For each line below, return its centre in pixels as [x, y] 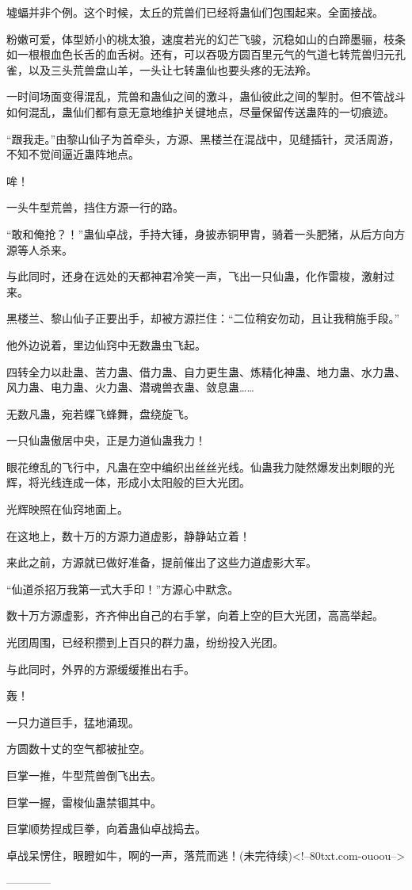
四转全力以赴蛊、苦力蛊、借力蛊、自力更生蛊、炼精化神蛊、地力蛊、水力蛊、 [206, 371]
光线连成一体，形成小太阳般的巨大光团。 [145, 482]
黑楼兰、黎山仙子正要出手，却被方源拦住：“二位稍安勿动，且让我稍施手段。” [203, 318]
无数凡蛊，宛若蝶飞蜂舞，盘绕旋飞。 [101, 413]
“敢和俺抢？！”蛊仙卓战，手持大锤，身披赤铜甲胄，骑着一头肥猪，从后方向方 [206, 233]
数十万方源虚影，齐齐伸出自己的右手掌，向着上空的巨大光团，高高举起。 [195, 615]
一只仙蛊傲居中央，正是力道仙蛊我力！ [106, 440]
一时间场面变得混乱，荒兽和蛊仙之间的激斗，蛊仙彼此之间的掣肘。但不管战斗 [206, 96]
